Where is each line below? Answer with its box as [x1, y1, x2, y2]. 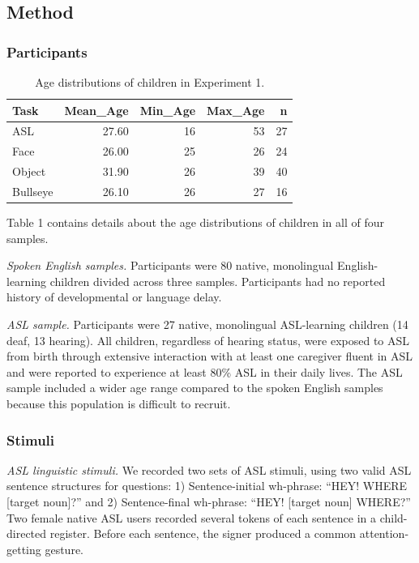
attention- [359, 525, 409, 542]
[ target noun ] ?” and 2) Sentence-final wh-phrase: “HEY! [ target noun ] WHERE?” [6, 493, 411, 510]
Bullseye [12, 182, 53, 199]
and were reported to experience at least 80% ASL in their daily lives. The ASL [6, 363, 403, 380]
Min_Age [139, 101, 196, 118]
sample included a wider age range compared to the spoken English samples [6, 379, 383, 396]
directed [6, 525, 47, 542]
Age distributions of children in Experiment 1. [35, 74, 265, 90]
